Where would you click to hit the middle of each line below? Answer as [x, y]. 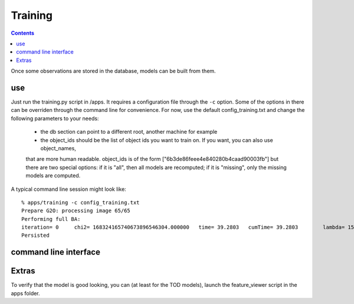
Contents [23, 33]
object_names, [58, 148]
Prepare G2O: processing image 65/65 [76, 211]
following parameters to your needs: [55, 118]
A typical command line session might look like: [68, 189]
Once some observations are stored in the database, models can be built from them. [113, 71]
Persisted [35, 235]
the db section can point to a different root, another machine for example [129, 132]
